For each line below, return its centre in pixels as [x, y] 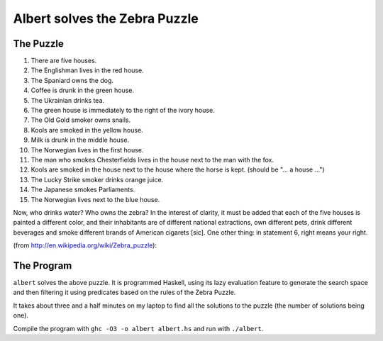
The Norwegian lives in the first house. [87, 150]
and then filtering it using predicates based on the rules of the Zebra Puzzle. [124, 292]
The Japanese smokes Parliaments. [83, 190]
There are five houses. [64, 61]
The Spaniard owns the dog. [72, 80]
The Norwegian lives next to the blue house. [95, 199]
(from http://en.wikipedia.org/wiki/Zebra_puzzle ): [85, 245]
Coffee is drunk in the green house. [83, 90]
